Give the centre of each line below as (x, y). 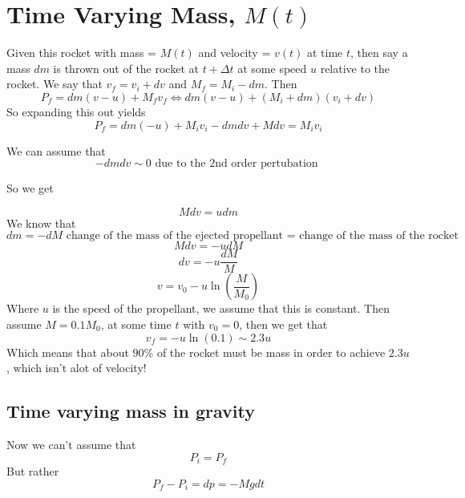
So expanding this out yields (76, 111)
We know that (41, 223)
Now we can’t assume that (71, 444)
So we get (30, 188)
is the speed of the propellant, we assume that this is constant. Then (221, 308)
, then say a (379, 53)
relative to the (355, 68)
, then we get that (283, 324)
